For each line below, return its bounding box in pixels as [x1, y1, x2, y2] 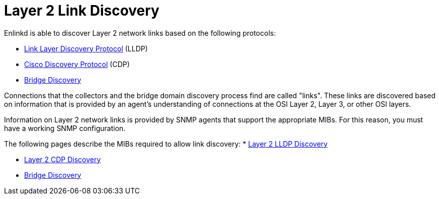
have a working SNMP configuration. [4, 123, 126, 132]
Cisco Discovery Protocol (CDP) [24, 59, 130, 69]
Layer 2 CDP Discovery [24, 155, 101, 164]
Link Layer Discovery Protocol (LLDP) [24, 44, 148, 53]
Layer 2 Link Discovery [4, 2, 159, 19]
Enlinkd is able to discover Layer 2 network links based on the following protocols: [4, 28, 276, 37]
